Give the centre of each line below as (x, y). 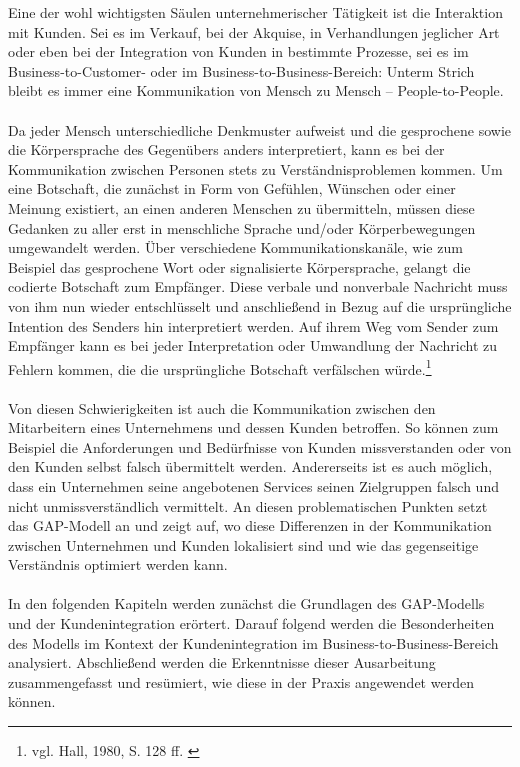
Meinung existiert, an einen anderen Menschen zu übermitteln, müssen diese (241, 207)
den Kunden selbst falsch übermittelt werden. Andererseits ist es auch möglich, (250, 466)
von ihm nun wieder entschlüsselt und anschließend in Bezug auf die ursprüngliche (260, 305)
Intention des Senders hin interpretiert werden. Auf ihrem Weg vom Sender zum (253, 325)
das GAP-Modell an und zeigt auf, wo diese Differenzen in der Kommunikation (250, 525)
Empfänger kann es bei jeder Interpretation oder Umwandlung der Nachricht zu (253, 345)
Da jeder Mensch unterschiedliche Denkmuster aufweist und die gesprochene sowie (260, 129)
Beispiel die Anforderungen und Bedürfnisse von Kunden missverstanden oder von (260, 446)
